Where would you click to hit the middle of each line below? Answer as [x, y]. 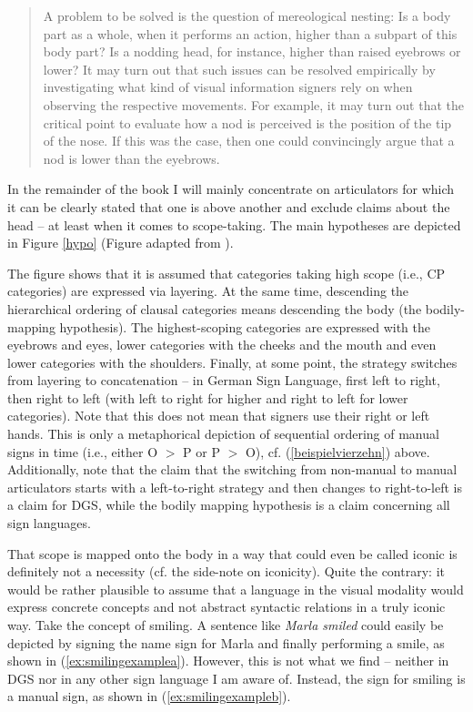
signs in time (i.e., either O [83, 451]
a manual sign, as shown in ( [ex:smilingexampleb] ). [149, 696]
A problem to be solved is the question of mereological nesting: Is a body [247, 15]
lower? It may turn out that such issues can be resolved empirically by [239, 69]
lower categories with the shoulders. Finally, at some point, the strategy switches [232, 362]
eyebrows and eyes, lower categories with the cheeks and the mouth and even [222, 345]
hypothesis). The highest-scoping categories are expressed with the [245, 326]
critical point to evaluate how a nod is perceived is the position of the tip [247, 122]
